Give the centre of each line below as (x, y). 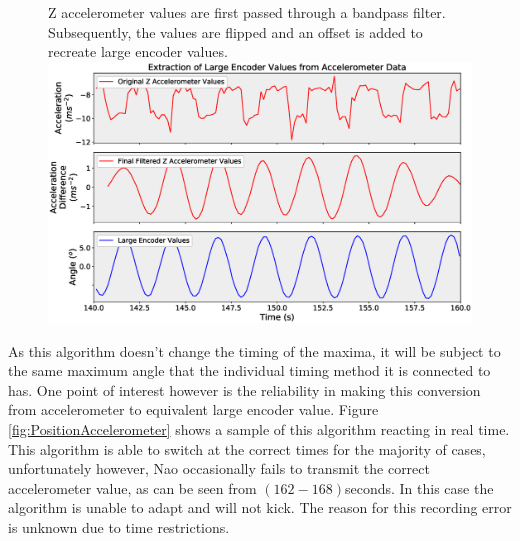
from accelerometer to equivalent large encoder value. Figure (193, 409)
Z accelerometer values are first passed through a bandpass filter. (247, 12)
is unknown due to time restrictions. (119, 526)
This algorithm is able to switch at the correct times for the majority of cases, (247, 448)
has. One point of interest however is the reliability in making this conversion (244, 389)
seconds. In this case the (419, 487)
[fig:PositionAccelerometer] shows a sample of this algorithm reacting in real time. (259, 429)
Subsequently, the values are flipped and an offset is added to (235, 31)
